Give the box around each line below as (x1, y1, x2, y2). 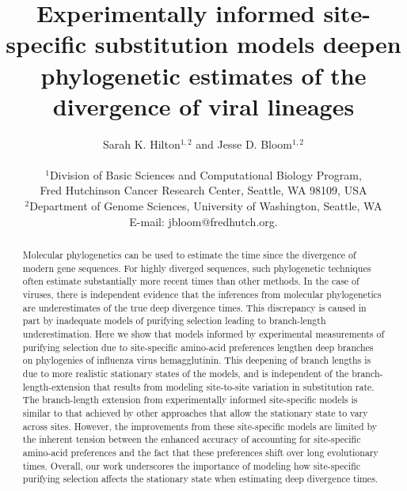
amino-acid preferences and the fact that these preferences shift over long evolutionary (22, 445, 378, 459)
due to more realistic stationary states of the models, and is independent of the (22, 366, 349, 380)
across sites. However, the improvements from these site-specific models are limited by (22, 419, 378, 432)
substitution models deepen (94, 28, 401, 60)
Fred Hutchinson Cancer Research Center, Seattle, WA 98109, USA (40, 182, 367, 198)
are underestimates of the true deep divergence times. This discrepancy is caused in (22, 300, 367, 314)
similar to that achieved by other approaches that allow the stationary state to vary (22, 406, 368, 419)
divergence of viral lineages (52, 89, 355, 122)
